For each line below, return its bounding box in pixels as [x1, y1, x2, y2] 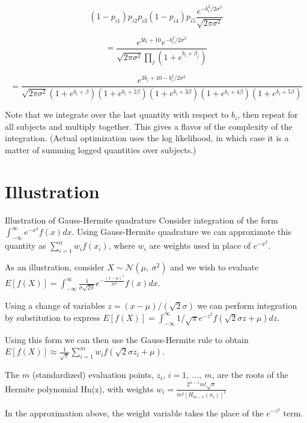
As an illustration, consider [5, 260, 105, 273]
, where [108, 239, 135, 252]
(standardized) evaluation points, [32, 368, 154, 381]
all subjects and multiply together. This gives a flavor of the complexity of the [5, 120, 293, 132]
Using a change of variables [5, 299, 105, 311]
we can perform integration [197, 299, 297, 311]
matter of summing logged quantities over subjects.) [5, 143, 196, 156]
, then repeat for [237, 108, 298, 121]
